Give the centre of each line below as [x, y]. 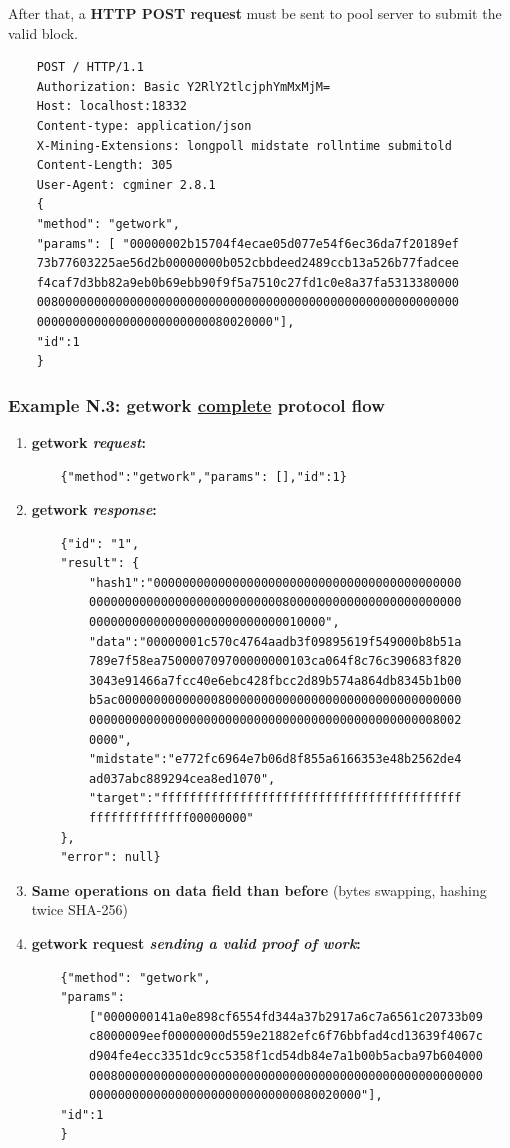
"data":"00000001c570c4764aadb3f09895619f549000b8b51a [275, 641]
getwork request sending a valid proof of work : [196, 942]
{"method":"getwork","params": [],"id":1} [203, 476]
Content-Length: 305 [104, 165]
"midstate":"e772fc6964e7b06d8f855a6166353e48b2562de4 [275, 759]
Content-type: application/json [144, 125]
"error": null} [110, 857]
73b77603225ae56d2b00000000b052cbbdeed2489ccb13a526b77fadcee [248, 263]
